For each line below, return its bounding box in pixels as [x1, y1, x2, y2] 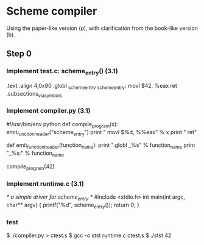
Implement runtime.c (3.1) [6, 179, 84, 188]
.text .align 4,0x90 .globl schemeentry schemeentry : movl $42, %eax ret [6, 82, 178, 91]
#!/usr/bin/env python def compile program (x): [6, 120, 119, 129]
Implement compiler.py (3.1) [6, 107, 91, 115]
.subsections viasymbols [6, 90, 62, 99]
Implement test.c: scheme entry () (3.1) [6, 67, 118, 77]
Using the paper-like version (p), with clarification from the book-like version [6, 24, 198, 32]
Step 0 [6, 49, 32, 59]
